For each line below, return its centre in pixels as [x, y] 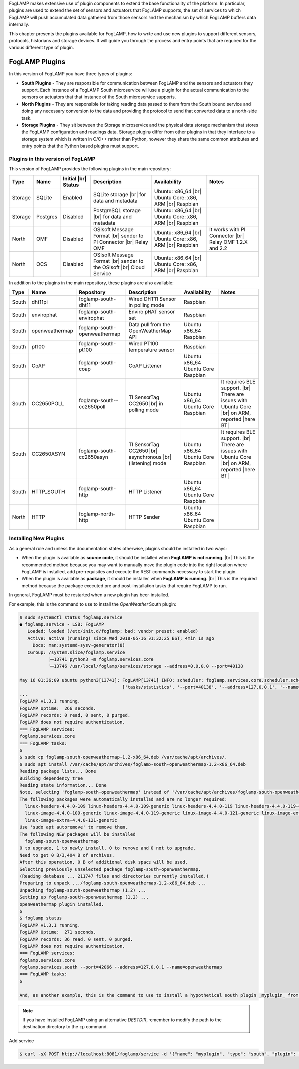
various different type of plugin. [42, 48]
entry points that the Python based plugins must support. [80, 146]
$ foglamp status [41, 918]
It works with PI [227, 229]
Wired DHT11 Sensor [152, 299]
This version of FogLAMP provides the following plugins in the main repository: [90, 169]
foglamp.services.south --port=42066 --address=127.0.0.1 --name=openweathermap [121, 967]
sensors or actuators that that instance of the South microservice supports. [99, 97]
